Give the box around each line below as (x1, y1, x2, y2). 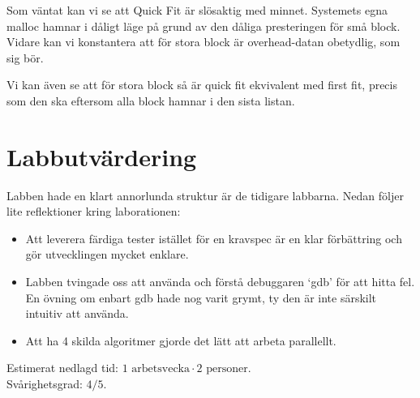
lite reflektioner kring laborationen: (6, 203, 181, 220)
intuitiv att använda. (25, 305, 129, 322)
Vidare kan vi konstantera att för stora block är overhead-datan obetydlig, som (6, 33, 401, 50)
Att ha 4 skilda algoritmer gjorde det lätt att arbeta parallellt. (25, 332, 336, 349)
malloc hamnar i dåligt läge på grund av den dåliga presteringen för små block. (6, 17, 401, 34)
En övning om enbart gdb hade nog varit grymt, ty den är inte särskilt (25, 289, 377, 306)
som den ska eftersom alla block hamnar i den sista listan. (6, 92, 295, 109)
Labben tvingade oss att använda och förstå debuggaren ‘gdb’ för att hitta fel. (25, 273, 415, 290)
